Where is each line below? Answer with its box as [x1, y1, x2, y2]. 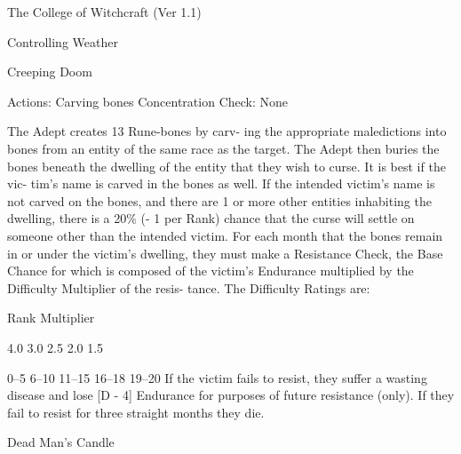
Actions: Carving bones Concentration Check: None [7, 92, 289, 110]
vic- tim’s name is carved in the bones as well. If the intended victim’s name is [7, 174, 435, 193]
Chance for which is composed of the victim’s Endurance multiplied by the [7, 261, 414, 280]
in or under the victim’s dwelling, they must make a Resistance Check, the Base [7, 243, 443, 262]
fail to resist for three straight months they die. [7, 402, 265, 421]
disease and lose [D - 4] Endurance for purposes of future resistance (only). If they [7, 386, 455, 404]
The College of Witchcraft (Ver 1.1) [7, 3, 202, 20]
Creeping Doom [7, 62, 92, 81]
